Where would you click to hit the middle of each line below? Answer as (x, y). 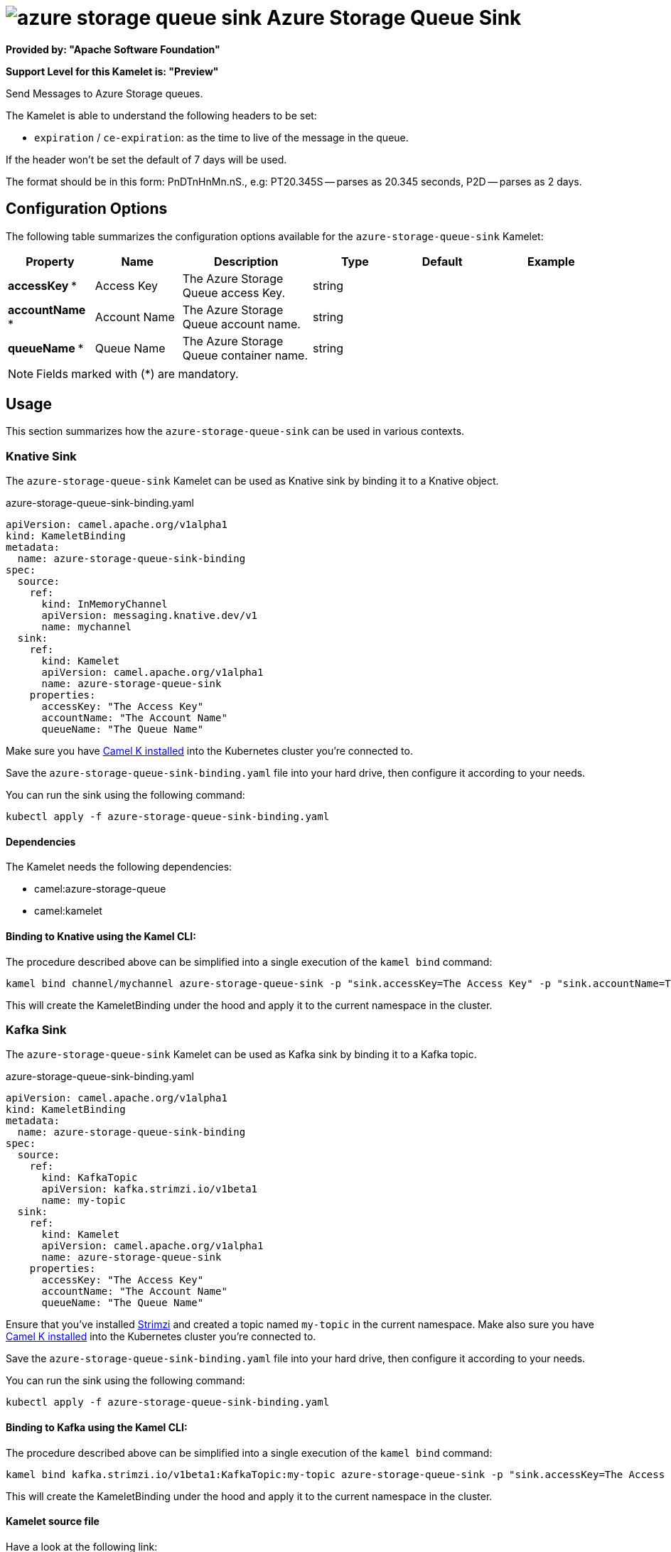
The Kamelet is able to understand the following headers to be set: (161, 115)
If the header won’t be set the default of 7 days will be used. (146, 159)
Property (50, 261)
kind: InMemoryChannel (104, 604)
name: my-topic (84, 1201)
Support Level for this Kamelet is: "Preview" (112, 71)
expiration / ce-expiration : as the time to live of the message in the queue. (221, 137)
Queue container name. (245, 355)
